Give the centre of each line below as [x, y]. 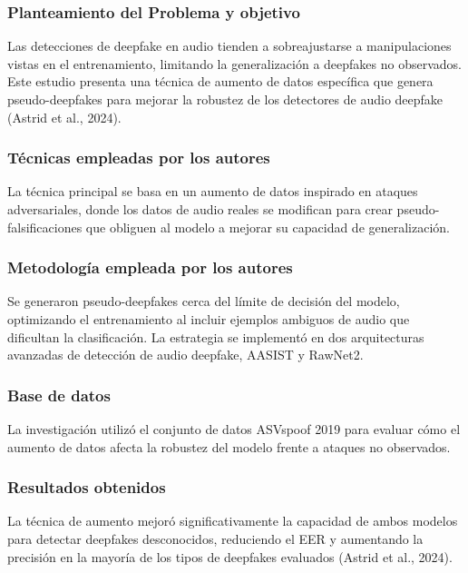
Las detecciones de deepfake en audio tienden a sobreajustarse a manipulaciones [229, 46]
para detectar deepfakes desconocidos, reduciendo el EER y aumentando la [215, 538]
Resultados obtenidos [87, 487]
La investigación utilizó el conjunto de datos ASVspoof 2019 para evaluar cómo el [234, 429]
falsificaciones [45, 227]
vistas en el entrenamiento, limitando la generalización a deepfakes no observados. [234, 63]
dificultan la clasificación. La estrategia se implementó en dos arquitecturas [216, 336]
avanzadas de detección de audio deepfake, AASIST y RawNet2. [185, 355]
